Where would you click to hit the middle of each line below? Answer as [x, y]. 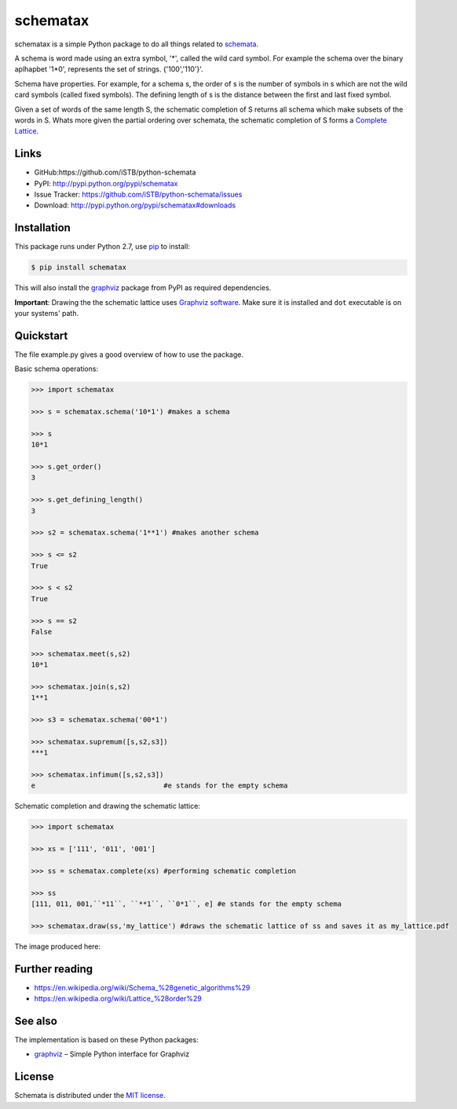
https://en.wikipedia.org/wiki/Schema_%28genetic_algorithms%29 [142, 987]
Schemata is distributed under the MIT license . [90, 1096]
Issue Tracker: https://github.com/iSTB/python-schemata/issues [138, 194]
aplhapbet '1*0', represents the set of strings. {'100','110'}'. [109, 69]
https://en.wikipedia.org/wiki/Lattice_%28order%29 [118, 999]
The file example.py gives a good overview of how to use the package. [129, 354]
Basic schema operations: [56, 369]
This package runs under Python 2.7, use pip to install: [102, 247]
